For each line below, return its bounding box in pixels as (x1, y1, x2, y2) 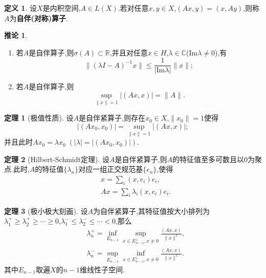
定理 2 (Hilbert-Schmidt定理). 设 (4, 153, 109, 164)
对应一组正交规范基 (78, 164, 143, 174)
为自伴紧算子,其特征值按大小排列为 (93, 205, 210, 216)
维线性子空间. (80, 264, 125, 274)
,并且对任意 (109, 47, 148, 57)
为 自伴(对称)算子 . (9, 12, 68, 23)
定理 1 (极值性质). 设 (4, 112, 74, 123)
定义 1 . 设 (4, 3, 37, 13)
